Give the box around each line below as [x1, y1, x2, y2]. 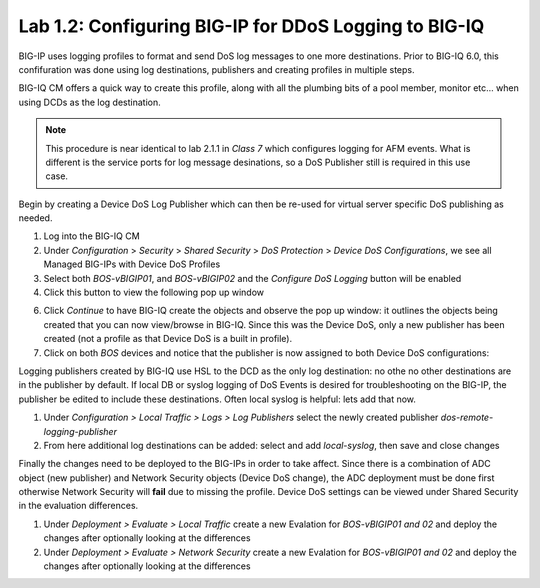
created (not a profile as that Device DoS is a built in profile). [43, 333, 293, 345]
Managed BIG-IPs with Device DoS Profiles [43, 258, 221, 270]
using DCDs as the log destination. [18, 96, 161, 108]
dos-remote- [440, 411, 494, 424]
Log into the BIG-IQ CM [43, 230, 140, 242]
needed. [18, 212, 53, 224]
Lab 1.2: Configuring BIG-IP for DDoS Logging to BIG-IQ [18, 15, 485, 37]
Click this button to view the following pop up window [43, 286, 265, 299]
